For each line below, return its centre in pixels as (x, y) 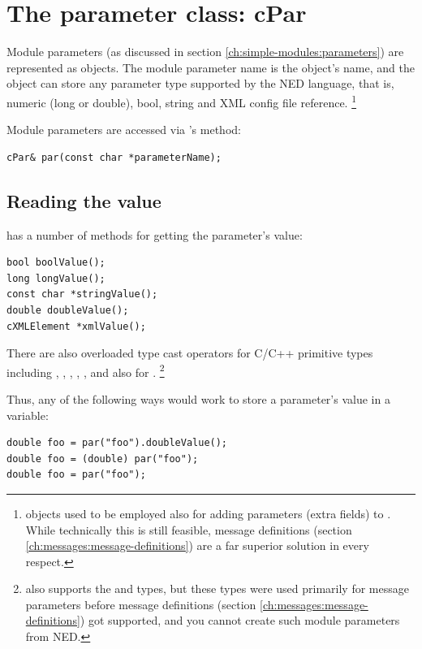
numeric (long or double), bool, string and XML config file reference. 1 (182, 101)
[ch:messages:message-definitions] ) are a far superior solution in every (197, 545)
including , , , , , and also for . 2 (86, 370)
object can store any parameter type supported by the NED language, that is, (200, 83)
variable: (28, 415)
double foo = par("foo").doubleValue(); (117, 443)
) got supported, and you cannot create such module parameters (240, 620)
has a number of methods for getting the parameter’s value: (155, 234)
